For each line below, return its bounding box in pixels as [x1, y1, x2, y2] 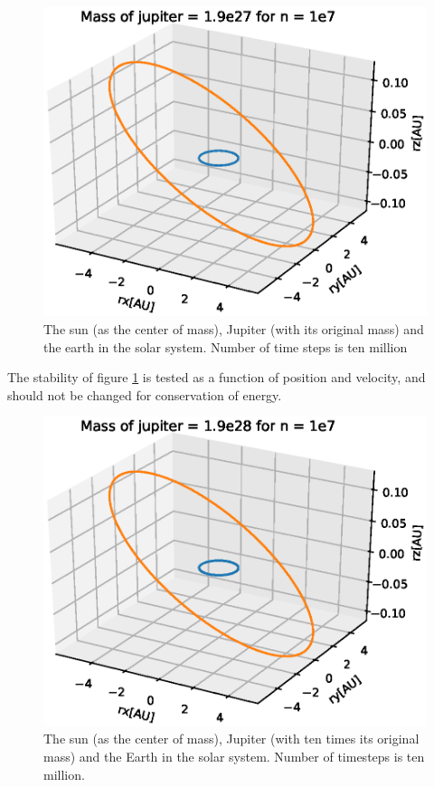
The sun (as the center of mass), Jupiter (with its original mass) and [43, 320, 424, 338]
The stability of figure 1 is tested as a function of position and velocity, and [7, 368, 426, 387]
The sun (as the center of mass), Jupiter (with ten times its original [43, 729, 420, 748]
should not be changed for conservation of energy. [7, 385, 282, 404]
